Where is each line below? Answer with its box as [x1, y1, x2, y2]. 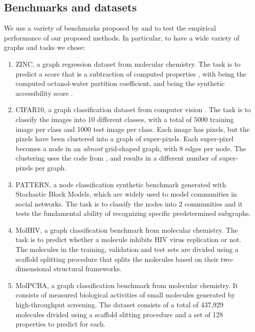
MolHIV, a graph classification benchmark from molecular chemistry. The [15, 224, 238, 235]
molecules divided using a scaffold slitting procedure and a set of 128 [15, 309, 223, 319]
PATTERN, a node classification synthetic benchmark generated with [15, 179, 226, 189]
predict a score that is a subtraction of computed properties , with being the [15, 68, 247, 79]
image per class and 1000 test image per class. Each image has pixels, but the [15, 124, 250, 134]
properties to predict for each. [15, 319, 106, 329]
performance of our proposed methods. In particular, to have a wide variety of [4, 32, 240, 42]
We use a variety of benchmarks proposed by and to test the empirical [4, 23, 216, 33]
